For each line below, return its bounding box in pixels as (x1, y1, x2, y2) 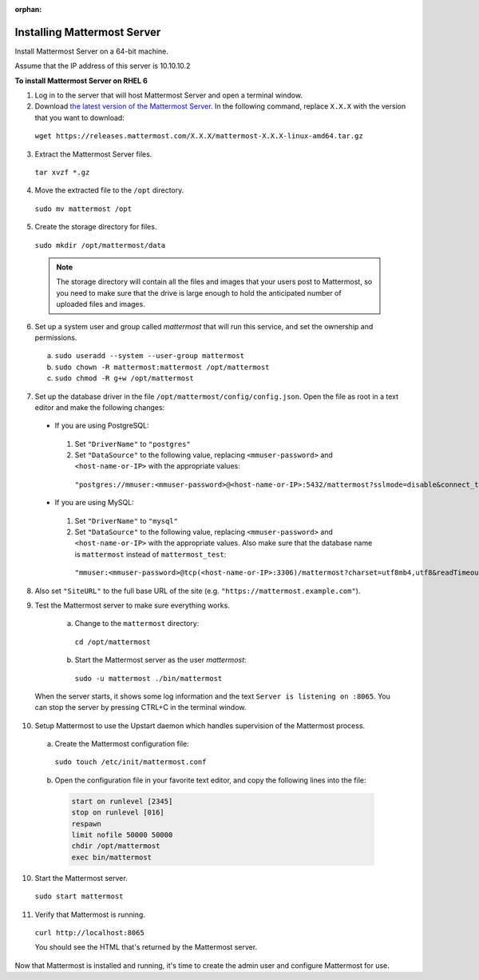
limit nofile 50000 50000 (71, 831, 173, 839)
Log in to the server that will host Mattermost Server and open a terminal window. (34, 90, 303, 100)
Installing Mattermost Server (14, 25, 161, 39)
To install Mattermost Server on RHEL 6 (14, 76, 148, 86)
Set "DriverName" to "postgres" (74, 439, 191, 448)
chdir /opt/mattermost (71, 842, 160, 851)
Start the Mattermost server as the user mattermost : (74, 655, 247, 665)
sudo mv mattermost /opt (34, 204, 132, 213)
